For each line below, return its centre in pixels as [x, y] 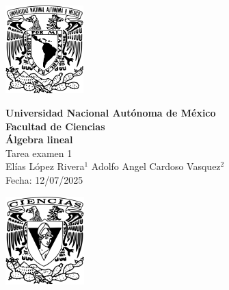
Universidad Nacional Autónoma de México [111, 113]
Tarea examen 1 [39, 153]
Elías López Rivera [45, 166]
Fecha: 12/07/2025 [44, 180]
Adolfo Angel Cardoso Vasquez [156, 166]
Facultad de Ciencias [55, 126]
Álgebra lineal [39, 140]
